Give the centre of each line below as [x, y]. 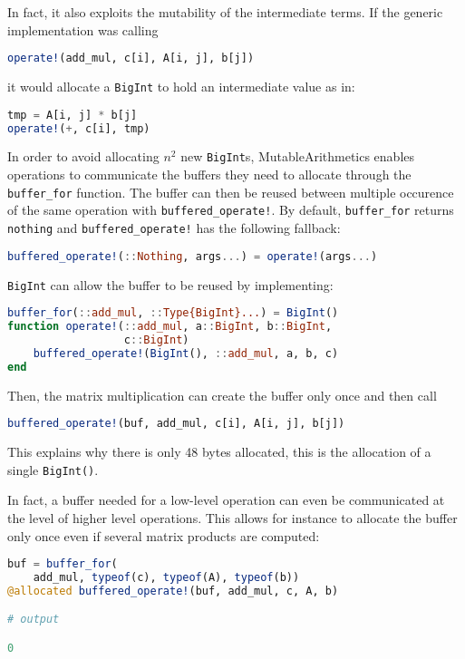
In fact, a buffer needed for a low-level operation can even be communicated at [226, 500]
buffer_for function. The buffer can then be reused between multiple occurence [231, 192]
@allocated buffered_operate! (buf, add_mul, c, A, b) [173, 591]
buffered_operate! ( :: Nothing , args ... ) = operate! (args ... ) [193, 256]
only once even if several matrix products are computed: [164, 535]
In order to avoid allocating [83, 156]
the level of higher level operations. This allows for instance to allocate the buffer [232, 517]
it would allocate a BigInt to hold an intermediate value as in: [181, 87]
